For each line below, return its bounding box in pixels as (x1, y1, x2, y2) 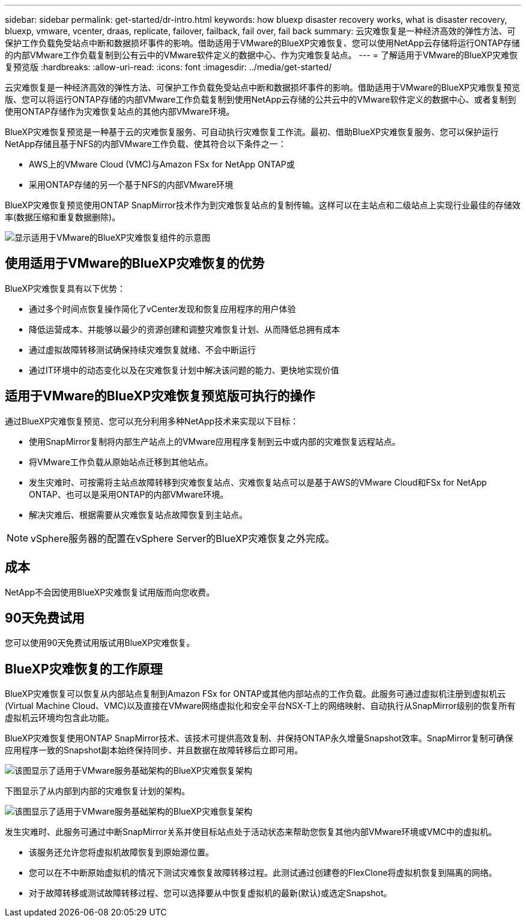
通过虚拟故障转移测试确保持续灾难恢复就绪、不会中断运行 (29, 344, 256, 355)
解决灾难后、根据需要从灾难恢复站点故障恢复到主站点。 (29, 509, 247, 520)
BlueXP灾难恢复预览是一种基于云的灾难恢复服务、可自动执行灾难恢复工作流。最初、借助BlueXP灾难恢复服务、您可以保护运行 (5, 127, 499, 137)
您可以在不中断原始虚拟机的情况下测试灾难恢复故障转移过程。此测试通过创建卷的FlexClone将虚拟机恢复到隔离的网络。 (29, 867, 497, 878)
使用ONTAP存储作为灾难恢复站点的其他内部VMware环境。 (5, 106, 235, 116)
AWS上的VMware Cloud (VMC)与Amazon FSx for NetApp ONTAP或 (29, 159, 295, 169)
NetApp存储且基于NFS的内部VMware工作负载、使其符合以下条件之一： (5, 139, 286, 149)
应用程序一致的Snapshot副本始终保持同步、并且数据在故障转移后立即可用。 (5, 745, 303, 756)
